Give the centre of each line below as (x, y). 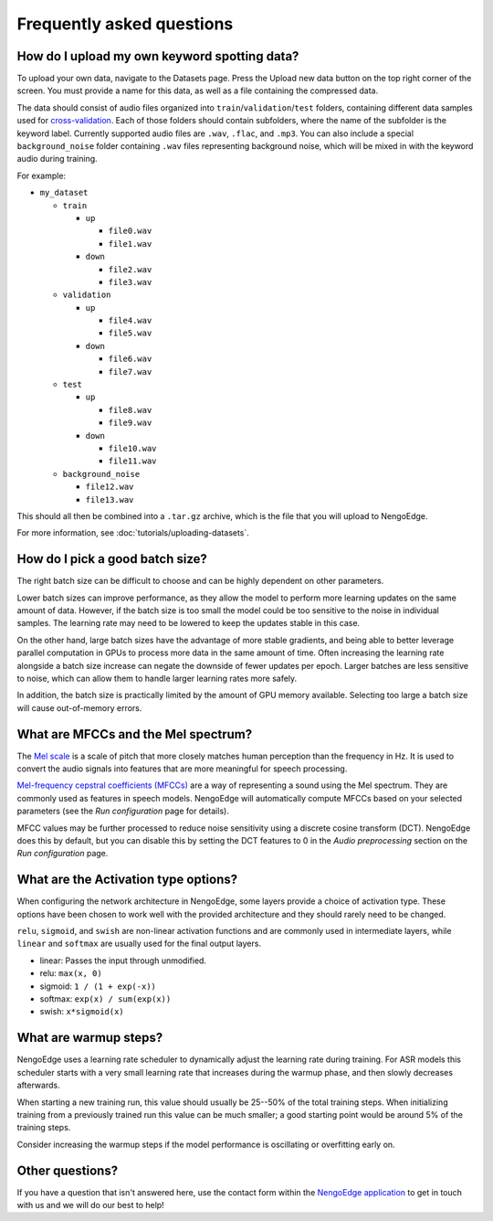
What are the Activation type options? (127, 880)
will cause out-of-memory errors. (79, 707)
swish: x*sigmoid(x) (82, 1012)
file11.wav (132, 461)
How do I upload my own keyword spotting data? (158, 56)
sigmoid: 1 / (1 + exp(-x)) (98, 986)
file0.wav (130, 231)
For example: (42, 175)
